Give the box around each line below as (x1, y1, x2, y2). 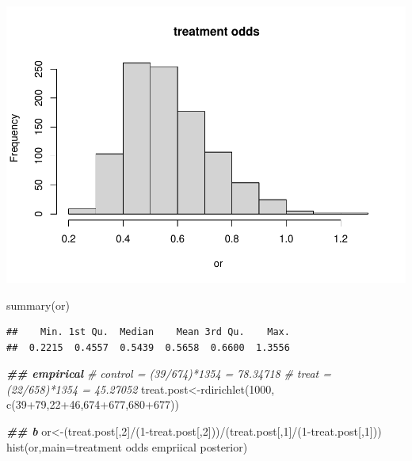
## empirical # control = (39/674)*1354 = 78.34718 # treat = (6, 365, 331, 382)
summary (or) (6, 296, 70, 313)
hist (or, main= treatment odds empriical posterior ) (6, 438, 248, 455)
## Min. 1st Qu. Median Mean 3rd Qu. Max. (6, 326, 290, 338)
